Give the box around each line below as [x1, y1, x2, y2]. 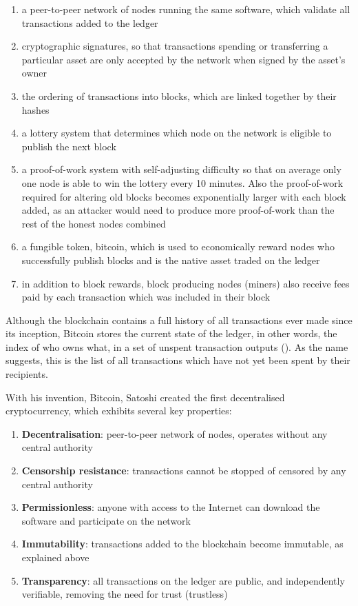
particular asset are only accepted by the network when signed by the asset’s [21, 52, 346, 66]
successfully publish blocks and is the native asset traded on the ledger [21, 252, 320, 267]
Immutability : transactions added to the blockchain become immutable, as [21, 536, 344, 551]
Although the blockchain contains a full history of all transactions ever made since [6, 312, 352, 327]
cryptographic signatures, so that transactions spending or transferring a [21, 39, 328, 53]
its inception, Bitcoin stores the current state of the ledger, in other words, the [6, 326, 337, 341]
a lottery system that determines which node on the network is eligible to [21, 125, 332, 140]
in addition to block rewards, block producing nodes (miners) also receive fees [21, 276, 350, 290]
